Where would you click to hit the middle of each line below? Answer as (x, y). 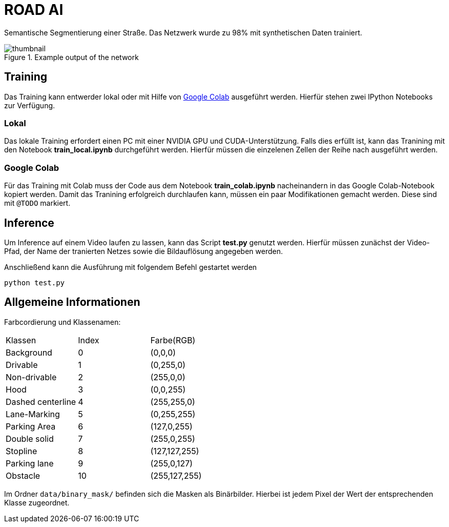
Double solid (30, 438)
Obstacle (23, 475)
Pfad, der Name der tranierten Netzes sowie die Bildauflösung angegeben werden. (144, 251)
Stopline (22, 451)
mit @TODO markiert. (37, 203)
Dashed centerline (41, 402)
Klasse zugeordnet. (37, 502)
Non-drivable (31, 377)
